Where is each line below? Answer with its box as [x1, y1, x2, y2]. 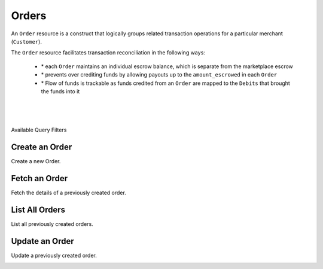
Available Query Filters [11, 126, 67, 134]
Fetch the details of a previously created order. [11, 189, 127, 197]
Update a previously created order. [11, 252, 97, 259]
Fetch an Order [11, 173, 68, 184]
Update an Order [11, 236, 74, 246]
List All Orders [11, 205, 66, 215]
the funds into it [41, 87, 80, 95]
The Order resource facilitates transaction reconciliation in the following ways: [11, 49, 206, 56]
